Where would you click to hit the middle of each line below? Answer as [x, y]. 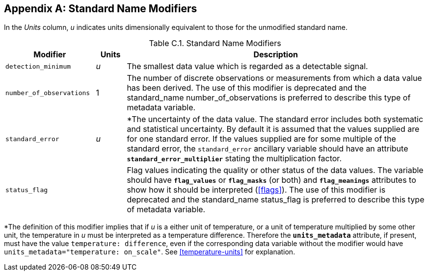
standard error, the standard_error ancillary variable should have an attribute [267, 149]
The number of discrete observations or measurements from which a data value [274, 78]
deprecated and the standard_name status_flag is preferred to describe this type [276, 200]
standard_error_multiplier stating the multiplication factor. [234, 159]
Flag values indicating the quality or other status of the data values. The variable [275, 170]
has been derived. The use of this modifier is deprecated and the [247, 88]
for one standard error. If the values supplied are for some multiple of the [261, 139]
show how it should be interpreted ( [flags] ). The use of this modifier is [256, 190]
